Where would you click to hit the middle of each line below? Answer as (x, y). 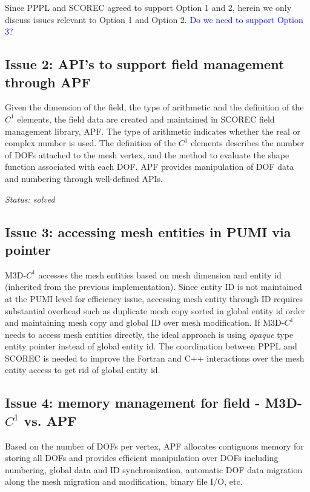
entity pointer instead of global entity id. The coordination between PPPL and (151, 346)
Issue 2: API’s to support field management (145, 64)
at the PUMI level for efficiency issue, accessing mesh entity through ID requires (154, 298)
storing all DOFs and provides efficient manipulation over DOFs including (142, 458)
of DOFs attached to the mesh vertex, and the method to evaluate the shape (147, 154)
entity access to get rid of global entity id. (83, 370)
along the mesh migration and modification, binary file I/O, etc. (124, 481)
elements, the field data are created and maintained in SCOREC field (146, 119)
